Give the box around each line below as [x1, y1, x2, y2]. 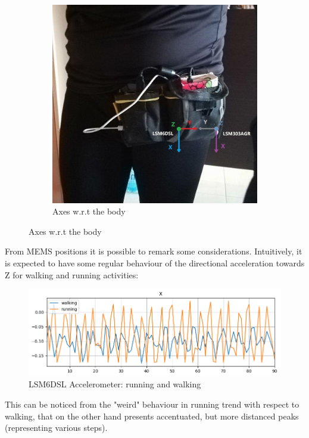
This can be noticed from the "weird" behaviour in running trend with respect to [5, 398, 299, 410]
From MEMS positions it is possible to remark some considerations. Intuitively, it [5, 245, 302, 257]
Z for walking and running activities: [5, 268, 139, 281]
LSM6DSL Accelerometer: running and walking [29, 378, 201, 390]
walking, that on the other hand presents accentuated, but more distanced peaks [5, 409, 299, 422]
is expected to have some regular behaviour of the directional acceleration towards [5, 257, 305, 269]
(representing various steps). [5, 421, 108, 434]
